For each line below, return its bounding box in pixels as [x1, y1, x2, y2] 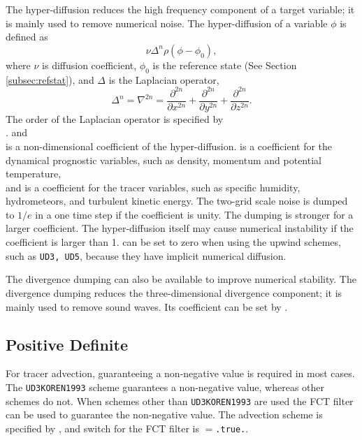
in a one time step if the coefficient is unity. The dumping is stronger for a [35, 207, 354, 221]
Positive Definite [6, 333, 128, 355]
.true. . [215, 420, 249, 435]
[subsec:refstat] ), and [6, 72, 94, 87]
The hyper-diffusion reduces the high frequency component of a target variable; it [6, 2, 355, 16]
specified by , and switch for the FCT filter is [6, 420, 199, 435]
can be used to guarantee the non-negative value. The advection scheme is [6, 407, 323, 422]
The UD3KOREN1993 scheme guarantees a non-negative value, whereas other [6, 379, 325, 394]
